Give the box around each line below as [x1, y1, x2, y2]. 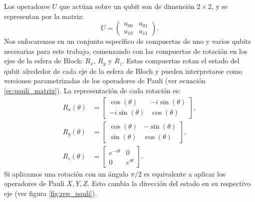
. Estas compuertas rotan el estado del [122, 55, 240, 66]
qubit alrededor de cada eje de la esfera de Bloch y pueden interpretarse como [4, 65, 243, 76]
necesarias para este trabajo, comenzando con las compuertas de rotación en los [4, 45, 248, 56]
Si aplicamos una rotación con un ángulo [4, 168, 129, 179]
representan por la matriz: [4, 10, 84, 21]
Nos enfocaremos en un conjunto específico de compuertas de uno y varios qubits [4, 36, 251, 46]
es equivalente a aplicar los [144, 168, 226, 179]
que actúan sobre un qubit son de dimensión [59, 1, 195, 11]
